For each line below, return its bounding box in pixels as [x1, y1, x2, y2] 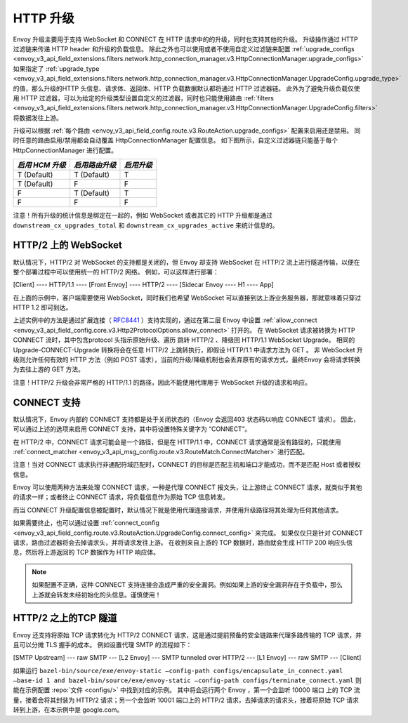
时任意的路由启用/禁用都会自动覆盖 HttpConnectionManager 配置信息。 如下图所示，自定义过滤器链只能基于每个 [13, 136, 338, 145]
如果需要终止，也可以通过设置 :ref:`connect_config [13, 519, 159, 527]
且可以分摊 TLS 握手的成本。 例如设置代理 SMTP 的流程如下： [13, 640, 192, 649]
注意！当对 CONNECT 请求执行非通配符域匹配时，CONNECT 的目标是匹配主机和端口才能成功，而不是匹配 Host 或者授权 [13, 460, 361, 469]
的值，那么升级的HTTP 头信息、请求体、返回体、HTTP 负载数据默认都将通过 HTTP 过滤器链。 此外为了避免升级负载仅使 [13, 84, 360, 93]
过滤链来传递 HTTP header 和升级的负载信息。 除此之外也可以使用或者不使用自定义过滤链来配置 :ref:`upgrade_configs [13, 44, 355, 53]
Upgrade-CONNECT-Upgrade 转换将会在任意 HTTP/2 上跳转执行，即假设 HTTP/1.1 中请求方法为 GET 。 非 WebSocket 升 [13, 345, 363, 354]
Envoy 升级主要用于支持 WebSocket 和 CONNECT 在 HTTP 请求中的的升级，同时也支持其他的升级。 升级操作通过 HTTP [13, 35, 358, 44]
